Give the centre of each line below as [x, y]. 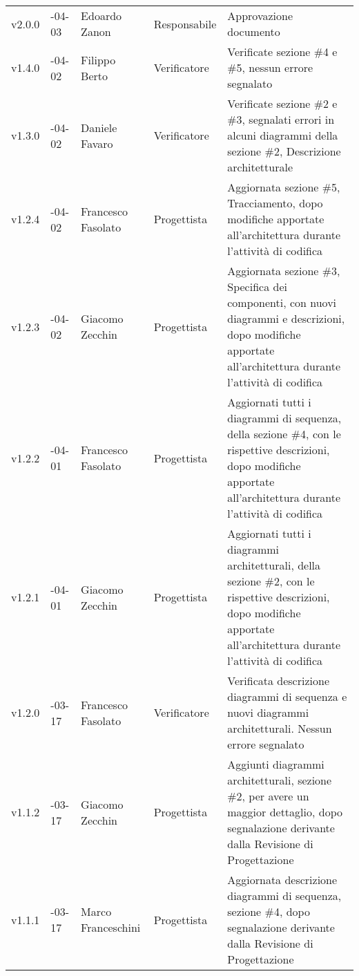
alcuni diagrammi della [283, 135]
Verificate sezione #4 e [282, 51]
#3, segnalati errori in [281, 119]
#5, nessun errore [270, 67]
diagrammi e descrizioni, [286, 318]
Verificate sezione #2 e [282, 103]
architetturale [260, 167]
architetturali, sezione [280, 780]
